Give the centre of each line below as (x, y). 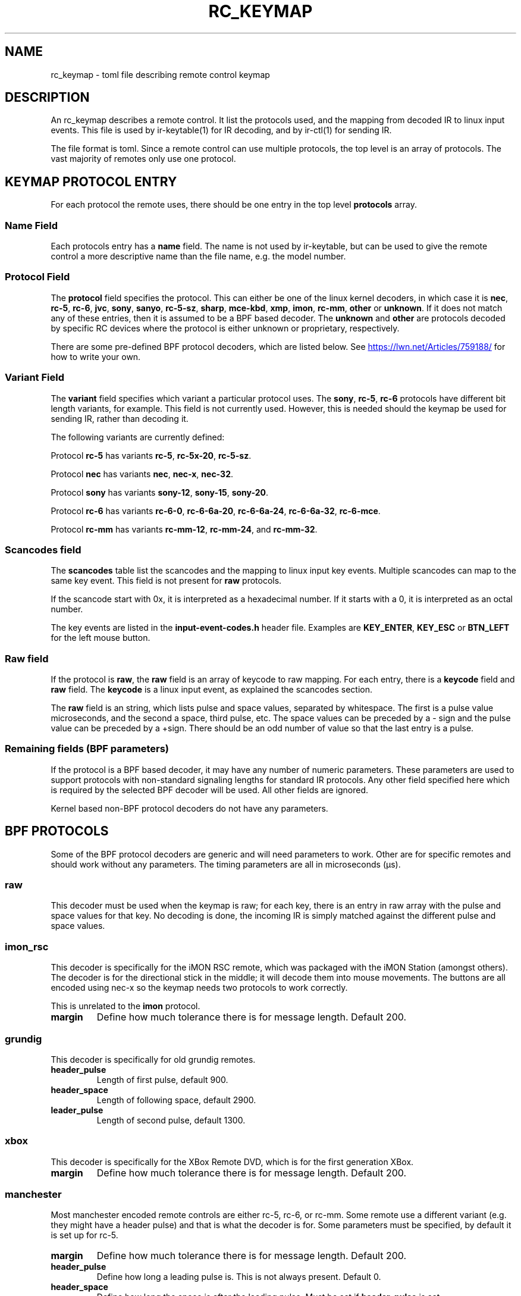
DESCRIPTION (47, 98)
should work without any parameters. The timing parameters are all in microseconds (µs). (226, 864)
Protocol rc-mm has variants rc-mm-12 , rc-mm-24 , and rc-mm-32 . (184, 529)
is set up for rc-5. (84, 1235)
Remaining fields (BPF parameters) (87, 749)
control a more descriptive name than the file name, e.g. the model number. (198, 256)
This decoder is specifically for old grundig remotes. (153, 1059)
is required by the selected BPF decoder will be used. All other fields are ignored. (209, 790)
